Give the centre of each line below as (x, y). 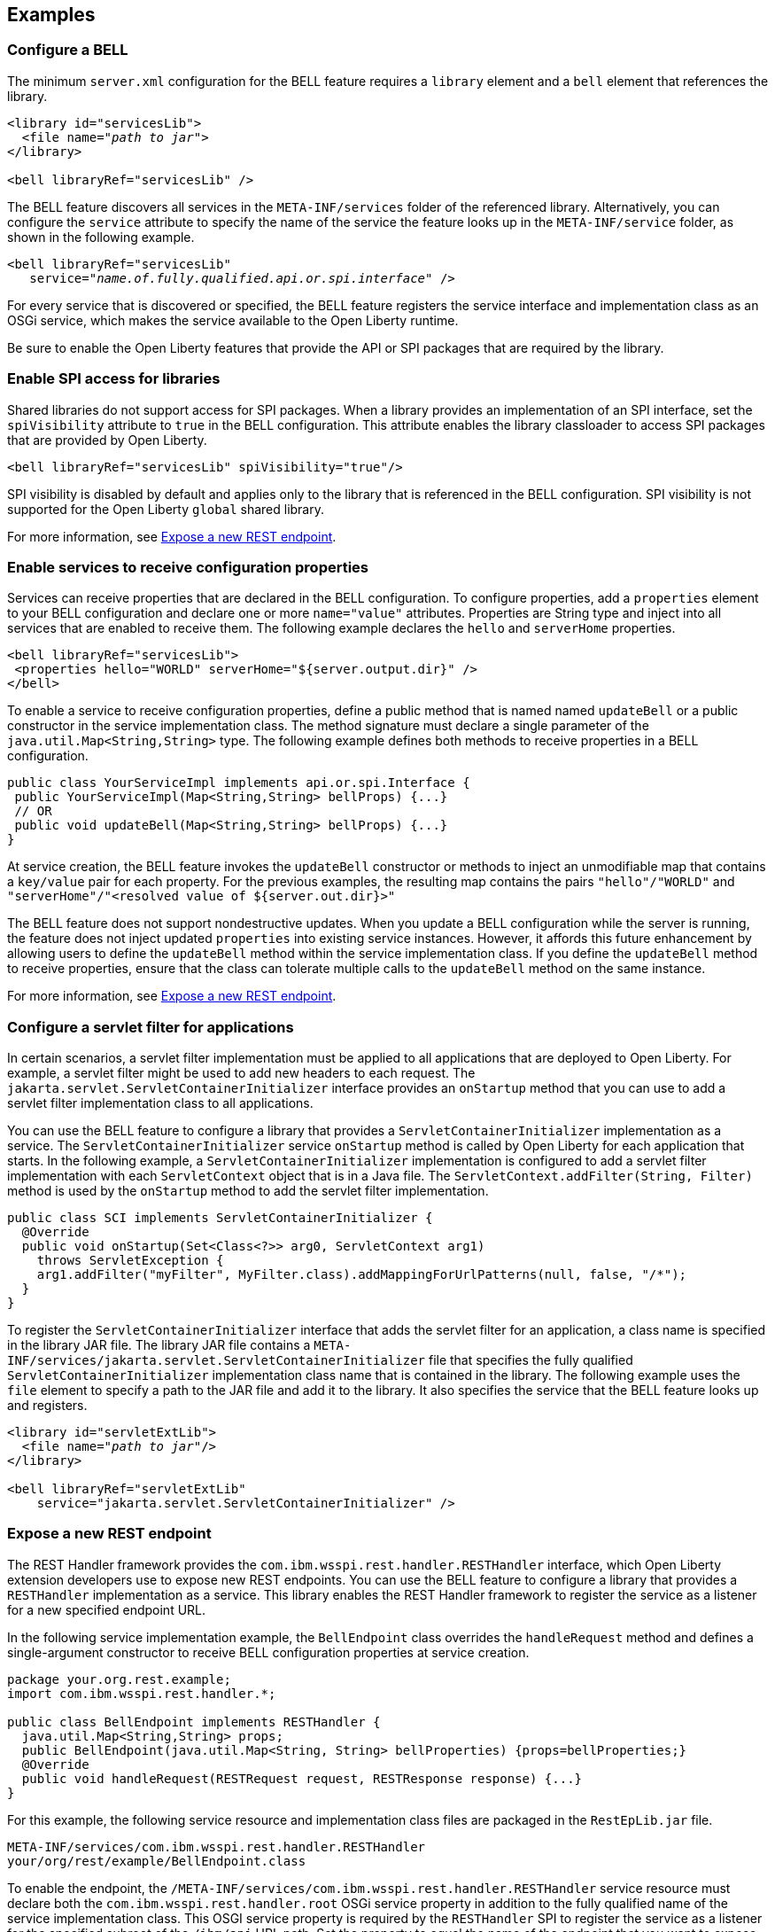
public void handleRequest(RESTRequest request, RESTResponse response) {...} (302, 1778)
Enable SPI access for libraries (114, 379)
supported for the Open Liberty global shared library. (166, 509)
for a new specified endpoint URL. (107, 1609)
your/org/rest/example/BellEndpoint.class (157, 1861)
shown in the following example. (101, 237)
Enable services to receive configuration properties (188, 567)
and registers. (47, 1406)
